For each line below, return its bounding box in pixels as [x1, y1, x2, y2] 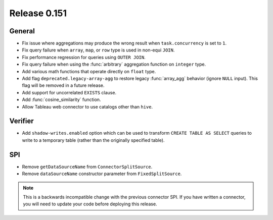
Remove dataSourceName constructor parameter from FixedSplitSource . [22, 171, 182, 177]
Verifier [9, 117, 34, 126]
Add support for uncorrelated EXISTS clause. [22, 89, 116, 95]
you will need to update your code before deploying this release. [23, 201, 157, 207]
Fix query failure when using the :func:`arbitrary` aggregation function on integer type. [22, 61, 206, 68]
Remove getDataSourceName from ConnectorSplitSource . [22, 163, 153, 170]
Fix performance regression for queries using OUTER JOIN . [22, 54, 146, 60]
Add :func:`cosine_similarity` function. [22, 96, 101, 103]
